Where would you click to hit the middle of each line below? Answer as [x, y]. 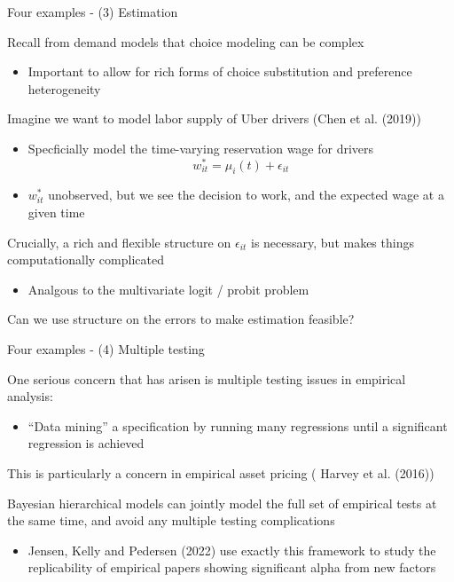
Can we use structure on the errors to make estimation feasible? [181, 319]
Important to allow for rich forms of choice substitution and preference [220, 71]
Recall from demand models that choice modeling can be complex [186, 41]
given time [56, 212]
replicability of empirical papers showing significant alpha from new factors [232, 567]
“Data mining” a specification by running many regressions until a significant [238, 425]
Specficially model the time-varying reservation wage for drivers [201, 148]
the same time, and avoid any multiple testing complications [171, 520]
